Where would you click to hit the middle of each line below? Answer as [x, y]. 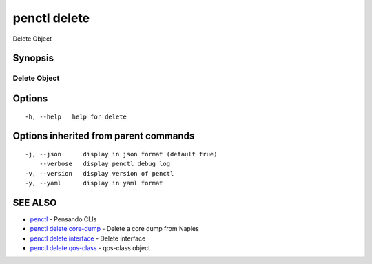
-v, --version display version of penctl [100, 173]
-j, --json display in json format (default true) [121, 154]
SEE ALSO [35, 202]
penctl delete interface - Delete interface [88, 238]
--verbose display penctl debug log [105, 164]
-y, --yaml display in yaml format [94, 183]
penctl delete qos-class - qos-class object [90, 248]
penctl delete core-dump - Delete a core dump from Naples [114, 229]
